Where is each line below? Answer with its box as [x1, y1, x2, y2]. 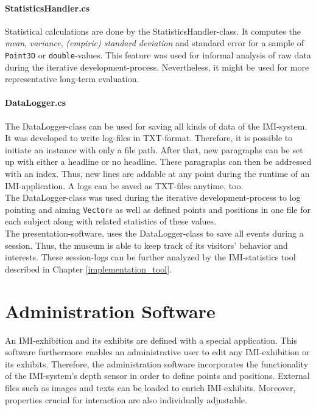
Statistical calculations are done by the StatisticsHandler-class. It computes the [5, 24, 301, 37]
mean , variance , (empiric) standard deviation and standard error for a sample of [5, 36, 304, 49]
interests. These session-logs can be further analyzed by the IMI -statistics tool [5, 251, 296, 263]
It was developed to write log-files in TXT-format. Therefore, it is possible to [5, 131, 293, 144]
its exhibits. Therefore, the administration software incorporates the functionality [5, 357, 309, 370]
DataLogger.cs [5, 96, 66, 109]
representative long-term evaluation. [5, 72, 139, 85]
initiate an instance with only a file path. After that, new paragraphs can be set [5, 143, 303, 156]
